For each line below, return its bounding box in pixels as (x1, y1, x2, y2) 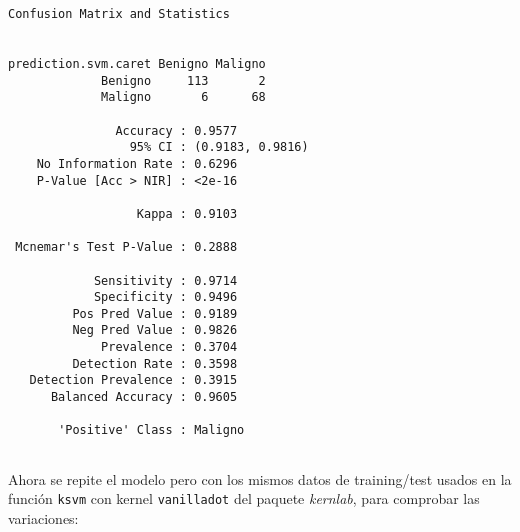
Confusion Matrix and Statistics (8, 7, 230, 21)
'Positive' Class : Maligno (58, 423, 245, 438)
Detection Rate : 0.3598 (72, 356, 238, 371)
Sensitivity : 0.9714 (93, 273, 238, 288)
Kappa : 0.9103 (136, 206, 238, 221)
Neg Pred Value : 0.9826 (72, 323, 238, 338)
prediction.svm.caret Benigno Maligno (8, 56, 266, 71)
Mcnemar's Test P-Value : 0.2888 (15, 240, 238, 255)
